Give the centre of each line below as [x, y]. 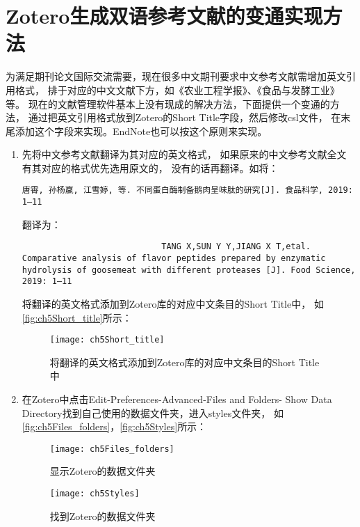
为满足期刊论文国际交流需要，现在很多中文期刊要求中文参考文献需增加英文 [176, 76]
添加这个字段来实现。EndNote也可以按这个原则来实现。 [141, 131]
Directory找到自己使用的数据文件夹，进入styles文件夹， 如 [153, 412]
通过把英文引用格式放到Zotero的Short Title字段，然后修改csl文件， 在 [185, 117]
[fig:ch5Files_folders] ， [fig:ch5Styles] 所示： [114, 426]
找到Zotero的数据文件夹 [103, 516]
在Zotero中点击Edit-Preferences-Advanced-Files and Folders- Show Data [177, 399]
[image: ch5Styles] [95, 494]
